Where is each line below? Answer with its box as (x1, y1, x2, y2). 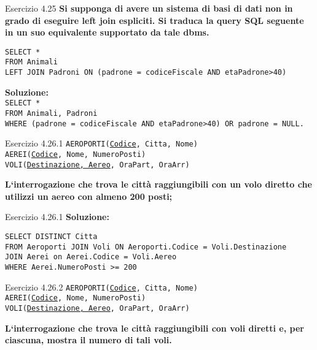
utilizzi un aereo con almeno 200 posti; (5, 189, 173, 202)
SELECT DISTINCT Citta (5, 232, 98, 242)
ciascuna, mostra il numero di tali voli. (5, 333, 172, 346)
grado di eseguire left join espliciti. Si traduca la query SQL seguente (5, 13, 304, 26)
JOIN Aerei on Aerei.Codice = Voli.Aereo (5, 253, 177, 262)
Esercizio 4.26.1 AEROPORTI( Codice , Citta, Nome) (5, 137, 198, 150)
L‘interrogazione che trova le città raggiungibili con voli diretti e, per (5, 321, 304, 334)
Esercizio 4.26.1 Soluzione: (5, 210, 109, 223)
